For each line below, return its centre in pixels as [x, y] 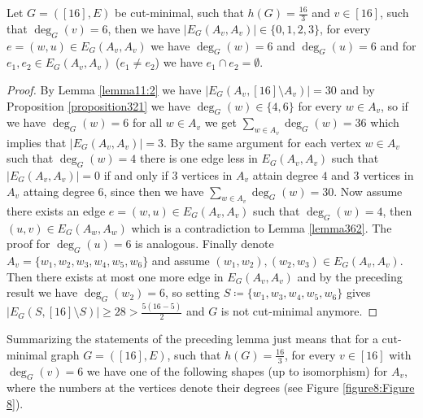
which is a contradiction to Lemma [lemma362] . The [262, 227]
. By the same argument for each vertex [262, 142]
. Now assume [368, 191]
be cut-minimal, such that [179, 12]
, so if [395, 105]
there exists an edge [56, 210]
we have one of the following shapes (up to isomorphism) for [237, 370]
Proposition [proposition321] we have [99, 105]
